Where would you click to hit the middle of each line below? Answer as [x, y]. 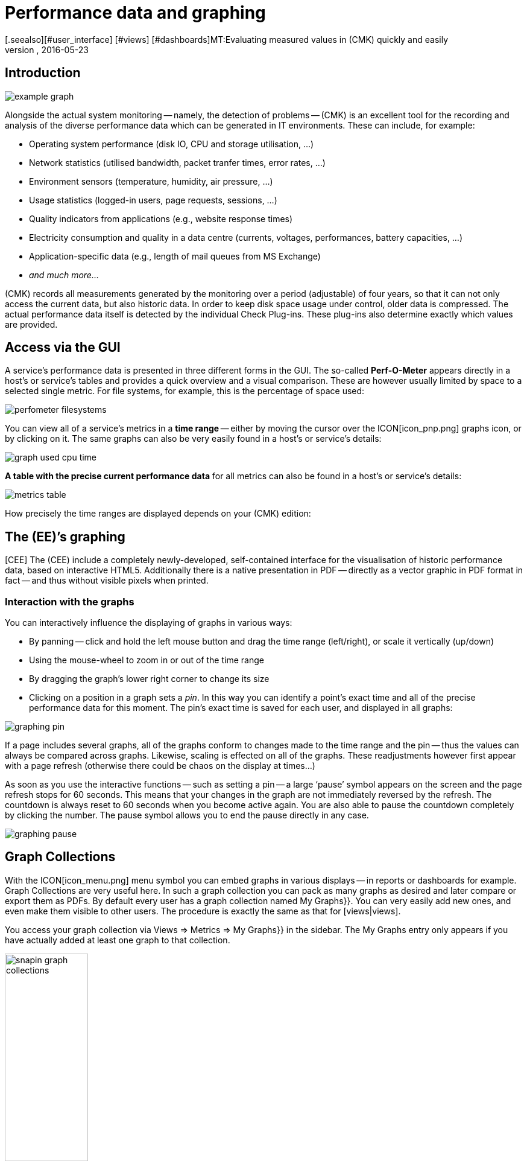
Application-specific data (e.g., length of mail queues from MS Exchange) [175, 256]
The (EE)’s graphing [65, 537]
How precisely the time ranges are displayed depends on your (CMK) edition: [158, 514]
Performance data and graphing [135, 13]
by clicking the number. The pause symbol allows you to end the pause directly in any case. [187, 815]
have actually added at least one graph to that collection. [118, 940]
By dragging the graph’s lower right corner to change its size [149, 679]
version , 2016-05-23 [47, 49]
